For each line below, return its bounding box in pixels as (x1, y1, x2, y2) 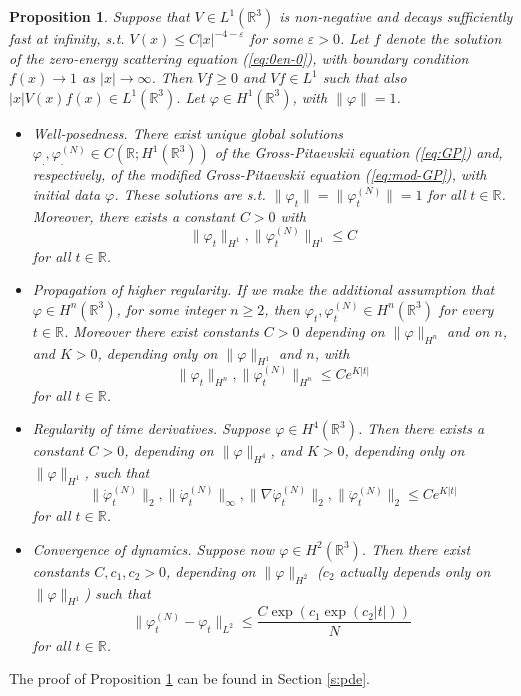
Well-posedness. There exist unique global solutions (32, 122, 343, 143)
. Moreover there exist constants (63, 320, 259, 341)
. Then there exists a (357, 418, 485, 439)
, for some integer (116, 298, 226, 319)
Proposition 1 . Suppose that (9, 6, 190, 26)
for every (438, 298, 494, 319)
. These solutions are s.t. (114, 183, 266, 204)
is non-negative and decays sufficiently (279, 6, 513, 26)
